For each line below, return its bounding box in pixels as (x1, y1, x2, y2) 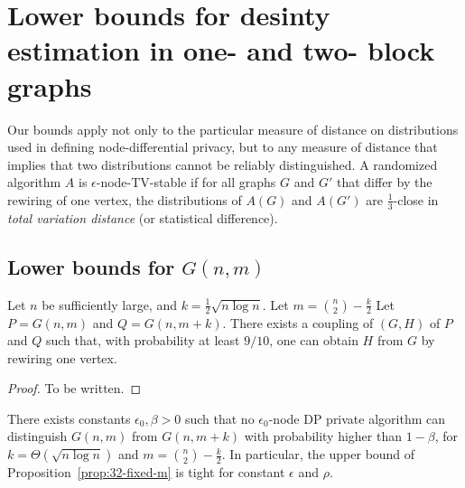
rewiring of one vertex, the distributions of (7, 190, 242, 209)
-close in (393, 190, 439, 209)
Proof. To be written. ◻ (7, 379, 142, 398)
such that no (184, 408, 255, 427)
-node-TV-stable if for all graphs (96, 173, 276, 192)
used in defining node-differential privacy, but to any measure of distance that (7, 137, 438, 156)
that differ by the (336, 173, 432, 192)
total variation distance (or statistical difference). (7, 208, 278, 227)
